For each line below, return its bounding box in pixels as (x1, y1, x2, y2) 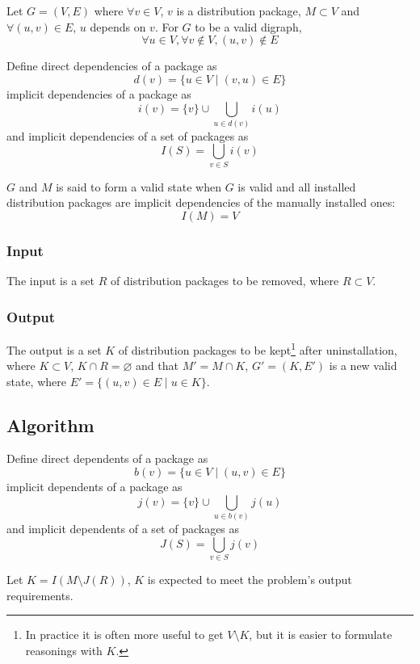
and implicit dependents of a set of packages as (6, 520, 240, 536)
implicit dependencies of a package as (6, 85, 191, 102)
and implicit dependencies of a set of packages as (6, 127, 249, 144)
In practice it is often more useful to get (25, 626, 224, 643)
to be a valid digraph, (195, 18, 302, 35)
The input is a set (6, 272, 95, 289)
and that (136, 357, 178, 374)
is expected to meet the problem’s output (147, 570, 352, 587)
